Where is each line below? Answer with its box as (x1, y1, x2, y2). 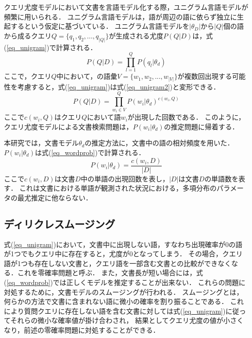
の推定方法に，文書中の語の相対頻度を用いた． (84, 138, 234, 148)
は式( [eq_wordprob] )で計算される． (35, 147, 145, 158)
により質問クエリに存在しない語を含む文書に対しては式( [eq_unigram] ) (4, 305, 226, 316)
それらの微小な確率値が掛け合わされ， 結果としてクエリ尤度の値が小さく (10, 315, 244, 325)
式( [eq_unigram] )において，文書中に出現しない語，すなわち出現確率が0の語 (4, 239, 243, 249)
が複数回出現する (177, 71, 232, 81)
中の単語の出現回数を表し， (81, 173, 169, 183)
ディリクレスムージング (4, 216, 116, 231)
